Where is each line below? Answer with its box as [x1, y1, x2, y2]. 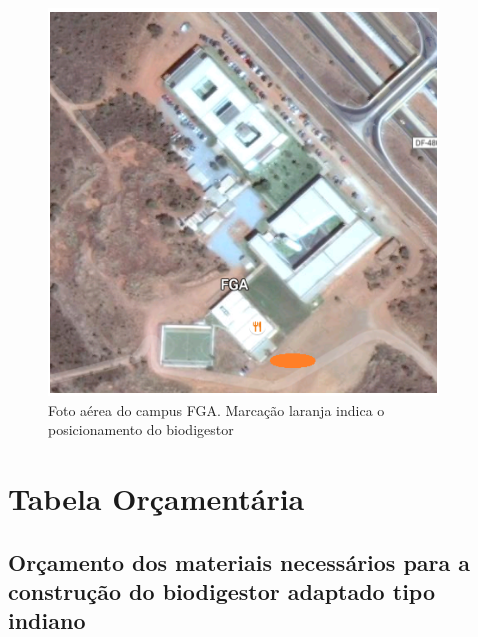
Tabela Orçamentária [8, 477, 305, 518]
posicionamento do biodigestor [48, 419, 234, 440]
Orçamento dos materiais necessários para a [8, 546, 471, 577]
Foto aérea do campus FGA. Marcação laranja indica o [48, 399, 385, 420]
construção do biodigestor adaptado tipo [8, 575, 435, 606]
